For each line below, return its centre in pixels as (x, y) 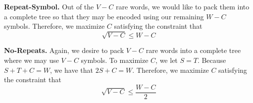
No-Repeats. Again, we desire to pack (64, 50)
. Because (212, 60)
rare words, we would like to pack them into (182, 6)
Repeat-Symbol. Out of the (49, 6)
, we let (167, 60)
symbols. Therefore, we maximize (54, 26)
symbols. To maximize (115, 60)
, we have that (72, 70)
